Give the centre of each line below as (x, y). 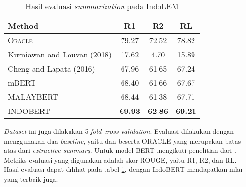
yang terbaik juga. (31, 178)
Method (23, 26)
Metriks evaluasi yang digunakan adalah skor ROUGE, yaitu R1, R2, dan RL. (120, 159)
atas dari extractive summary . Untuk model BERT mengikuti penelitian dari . (120, 150)
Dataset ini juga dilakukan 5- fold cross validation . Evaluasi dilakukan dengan (119, 131)
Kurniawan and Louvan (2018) (60, 54)
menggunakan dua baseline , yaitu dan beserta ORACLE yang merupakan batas (123, 140)
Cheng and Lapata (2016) (52, 68)
